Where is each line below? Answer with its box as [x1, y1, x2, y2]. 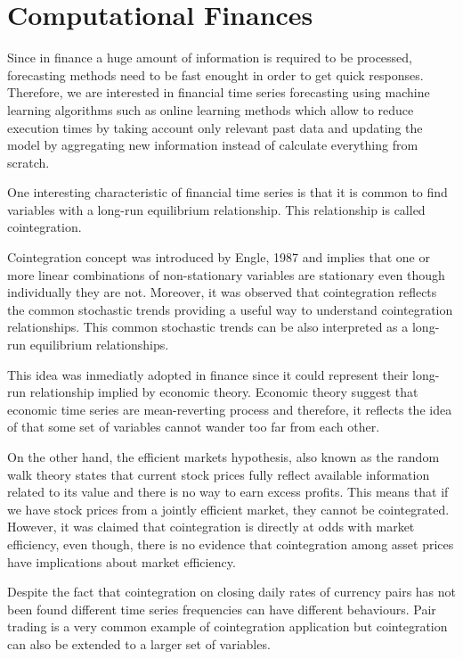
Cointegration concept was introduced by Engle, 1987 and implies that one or [7, 248, 430, 267]
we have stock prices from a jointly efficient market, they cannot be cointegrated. [7, 499, 450, 518]
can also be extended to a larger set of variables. [7, 634, 271, 653]
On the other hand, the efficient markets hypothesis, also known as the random [7, 448, 440, 465]
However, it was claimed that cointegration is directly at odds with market [7, 517, 415, 536]
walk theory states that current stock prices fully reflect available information [7, 465, 430, 483]
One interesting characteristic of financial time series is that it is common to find [7, 183, 448, 202]
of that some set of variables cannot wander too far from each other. [7, 417, 380, 436]
